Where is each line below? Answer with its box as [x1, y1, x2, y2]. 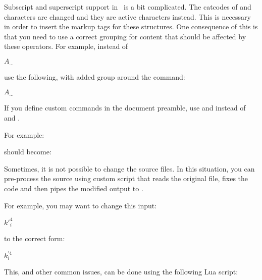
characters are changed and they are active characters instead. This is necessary [4, 11, 251, 22]
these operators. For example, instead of [4, 41, 128, 51]
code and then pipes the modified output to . [4, 183, 143, 194]
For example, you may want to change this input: [4, 200, 157, 210]
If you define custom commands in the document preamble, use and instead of [4, 102, 246, 113]
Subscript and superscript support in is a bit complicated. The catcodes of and [4, 2, 251, 12]
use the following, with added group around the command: [4, 72, 185, 82]
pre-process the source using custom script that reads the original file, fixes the [4, 173, 248, 184]
